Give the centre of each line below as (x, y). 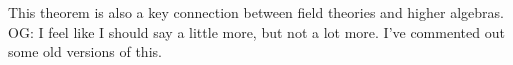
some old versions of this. (85, 51)
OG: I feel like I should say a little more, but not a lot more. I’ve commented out (256, 31)
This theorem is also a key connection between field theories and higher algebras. (256, 12)
